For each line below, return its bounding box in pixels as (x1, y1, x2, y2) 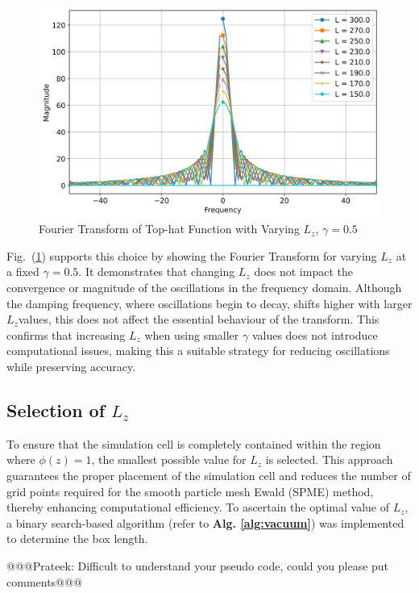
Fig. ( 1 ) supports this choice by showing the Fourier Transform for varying (6, 247, 377, 264)
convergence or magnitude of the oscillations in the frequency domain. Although (6, 279, 402, 296)
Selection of (6, 398, 106, 423)
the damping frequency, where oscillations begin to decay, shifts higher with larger (6, 294, 413, 311)
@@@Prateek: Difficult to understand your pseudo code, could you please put (6, 557, 389, 574)
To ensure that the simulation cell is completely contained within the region (6, 435, 381, 452)
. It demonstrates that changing (78, 263, 235, 280)
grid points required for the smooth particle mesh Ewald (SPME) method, (6, 482, 374, 499)
